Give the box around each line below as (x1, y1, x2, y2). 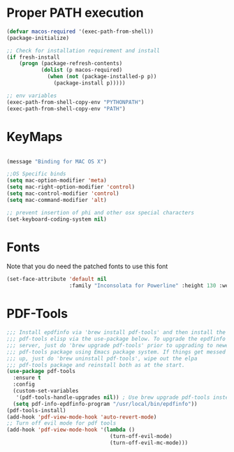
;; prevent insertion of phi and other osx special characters (6, 209, 195, 216)
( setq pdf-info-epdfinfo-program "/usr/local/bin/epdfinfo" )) (13, 400, 198, 407)
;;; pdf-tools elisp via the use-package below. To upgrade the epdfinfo (6, 335, 226, 342)
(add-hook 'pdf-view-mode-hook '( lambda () (6, 426, 136, 434)
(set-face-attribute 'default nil (6, 276, 108, 283)
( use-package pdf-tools (6, 368, 76, 375)
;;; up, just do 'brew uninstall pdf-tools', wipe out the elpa (6, 355, 198, 362)
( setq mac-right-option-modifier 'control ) (6, 184, 136, 191)
